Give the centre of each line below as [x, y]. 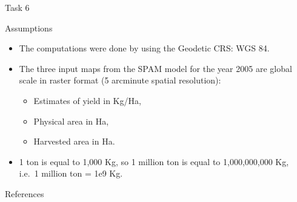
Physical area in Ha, [71, 121]
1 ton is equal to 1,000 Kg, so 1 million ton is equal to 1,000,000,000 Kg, [154, 161]
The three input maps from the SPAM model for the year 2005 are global [155, 68]
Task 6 [17, 7]
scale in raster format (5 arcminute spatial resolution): [120, 80]
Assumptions [29, 28]
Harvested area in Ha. [74, 141]
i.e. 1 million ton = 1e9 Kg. [71, 173]
